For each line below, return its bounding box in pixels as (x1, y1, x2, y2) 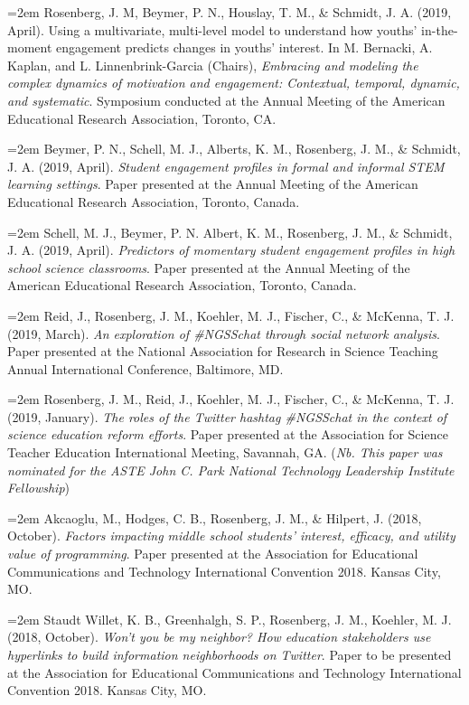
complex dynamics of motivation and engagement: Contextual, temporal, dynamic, (7, 73, 460, 92)
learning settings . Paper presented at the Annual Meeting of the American (7, 174, 418, 193)
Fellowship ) (7, 478, 70, 497)
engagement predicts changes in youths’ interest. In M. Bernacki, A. (56, 38, 433, 57)
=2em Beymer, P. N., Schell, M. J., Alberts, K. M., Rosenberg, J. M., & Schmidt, (7, 139, 461, 158)
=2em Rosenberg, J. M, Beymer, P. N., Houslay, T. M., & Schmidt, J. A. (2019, (7, 3, 452, 21)
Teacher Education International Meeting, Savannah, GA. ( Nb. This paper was (7, 443, 443, 462)
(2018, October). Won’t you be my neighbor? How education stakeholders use (7, 627, 431, 646)
